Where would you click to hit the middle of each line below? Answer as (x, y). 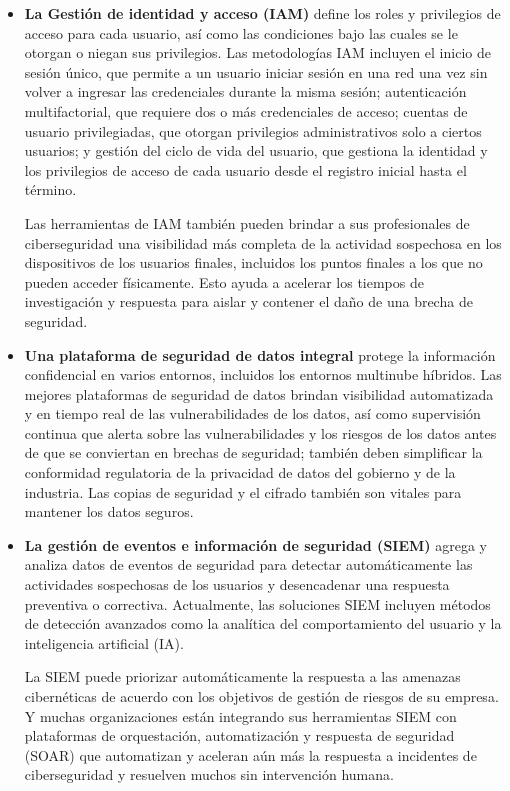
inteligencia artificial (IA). (104, 642)
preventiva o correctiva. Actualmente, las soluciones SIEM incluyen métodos (257, 603)
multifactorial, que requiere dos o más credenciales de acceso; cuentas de (246, 110)
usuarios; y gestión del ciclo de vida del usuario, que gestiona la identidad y (256, 150)
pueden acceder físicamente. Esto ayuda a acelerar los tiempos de (224, 281)
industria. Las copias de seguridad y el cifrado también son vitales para (243, 491)
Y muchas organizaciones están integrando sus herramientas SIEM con (240, 715)
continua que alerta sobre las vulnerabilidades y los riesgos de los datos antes (260, 432)
